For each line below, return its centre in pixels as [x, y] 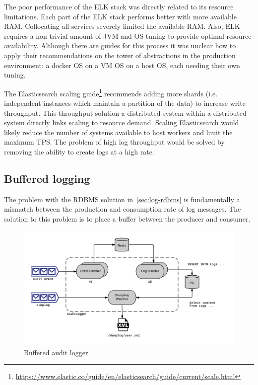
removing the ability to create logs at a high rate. [79, 151]
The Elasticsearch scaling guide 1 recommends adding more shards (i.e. [111, 92]
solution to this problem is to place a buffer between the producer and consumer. [127, 218]
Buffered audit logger [56, 352]
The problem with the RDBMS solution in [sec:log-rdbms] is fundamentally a [122, 199]
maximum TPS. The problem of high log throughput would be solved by [114, 142]
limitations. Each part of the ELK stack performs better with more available [120, 16]
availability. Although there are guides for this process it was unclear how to [120, 45]
